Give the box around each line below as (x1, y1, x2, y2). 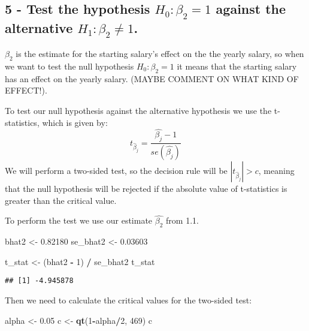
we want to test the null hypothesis (5, 59, 134, 72)
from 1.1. (166, 214, 199, 227)
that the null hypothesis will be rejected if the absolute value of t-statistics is (5, 182, 287, 195)
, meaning (258, 164, 295, 177)
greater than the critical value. (5, 194, 117, 206)
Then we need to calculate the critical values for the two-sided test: (5, 294, 252, 306)
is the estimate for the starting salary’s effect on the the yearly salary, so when (16, 47, 304, 60)
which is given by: (42, 116, 108, 128)
